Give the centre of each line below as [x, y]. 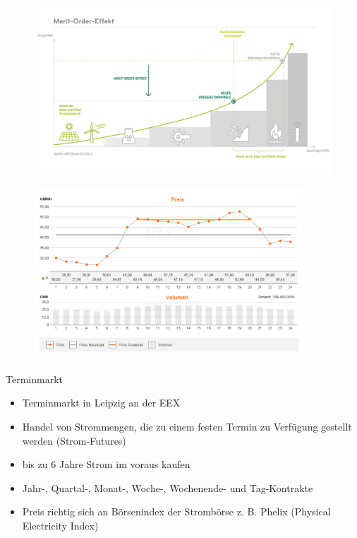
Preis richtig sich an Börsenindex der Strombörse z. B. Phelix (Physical [176, 511]
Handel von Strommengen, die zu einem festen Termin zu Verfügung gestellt [187, 427]
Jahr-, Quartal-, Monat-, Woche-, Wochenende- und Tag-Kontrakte [168, 487]
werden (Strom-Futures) [74, 440]
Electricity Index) [60, 526]
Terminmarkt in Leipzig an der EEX [101, 403]
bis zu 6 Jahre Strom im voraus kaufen [106, 464]
